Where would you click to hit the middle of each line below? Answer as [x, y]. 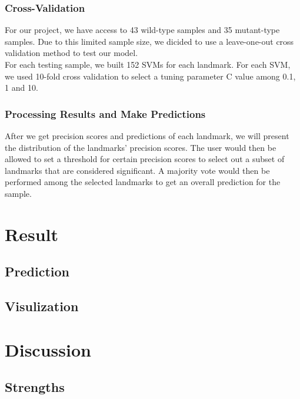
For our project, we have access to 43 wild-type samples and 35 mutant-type [142, 30]
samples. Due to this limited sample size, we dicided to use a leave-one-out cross [149, 41]
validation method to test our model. [71, 53]
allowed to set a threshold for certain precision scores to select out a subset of [145, 159]
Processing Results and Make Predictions [105, 113]
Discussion [48, 349]
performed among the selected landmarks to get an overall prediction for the [143, 182]
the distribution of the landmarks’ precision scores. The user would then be [141, 147]
